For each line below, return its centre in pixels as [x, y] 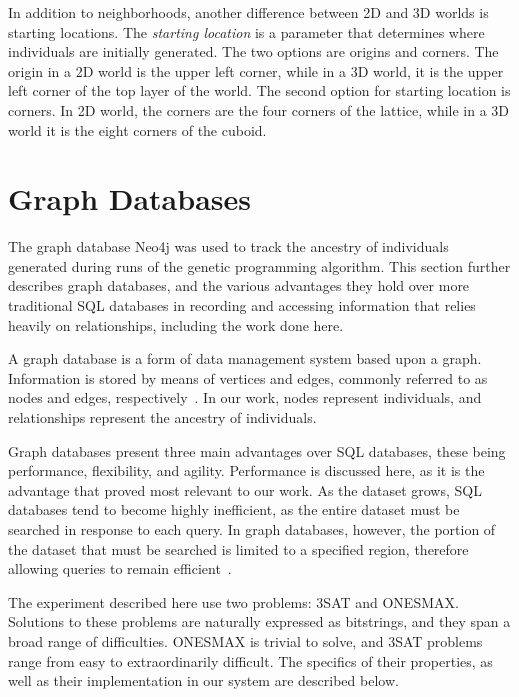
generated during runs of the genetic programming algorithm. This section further [259, 265]
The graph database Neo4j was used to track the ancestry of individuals [228, 246]
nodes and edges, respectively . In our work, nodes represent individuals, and [245, 397]
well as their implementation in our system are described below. [203, 680]
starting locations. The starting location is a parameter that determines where [246, 31]
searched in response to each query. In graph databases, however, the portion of [252, 529]
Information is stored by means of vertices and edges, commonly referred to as [248, 377]
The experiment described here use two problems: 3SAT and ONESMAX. [233, 601]
